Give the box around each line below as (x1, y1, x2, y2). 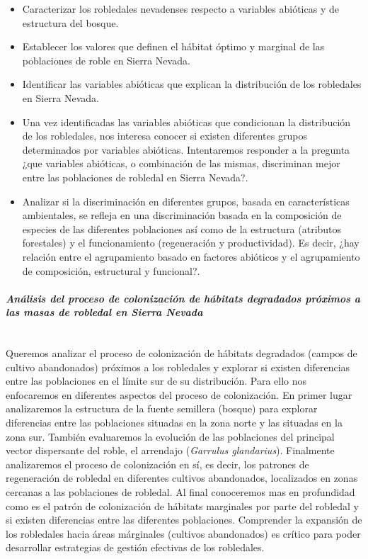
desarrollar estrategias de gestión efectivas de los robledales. (6, 540, 265, 555)
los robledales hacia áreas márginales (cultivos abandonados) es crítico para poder (6, 526, 361, 541)
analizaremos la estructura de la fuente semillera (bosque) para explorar (6, 401, 318, 416)
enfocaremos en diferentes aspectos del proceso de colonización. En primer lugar (6, 387, 352, 402)
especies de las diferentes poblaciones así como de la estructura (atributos (22, 221, 342, 236)
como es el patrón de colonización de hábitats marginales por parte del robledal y (6, 498, 359, 513)
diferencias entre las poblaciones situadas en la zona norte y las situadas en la (6, 415, 343, 430)
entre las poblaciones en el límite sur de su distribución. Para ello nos (6, 373, 307, 388)
